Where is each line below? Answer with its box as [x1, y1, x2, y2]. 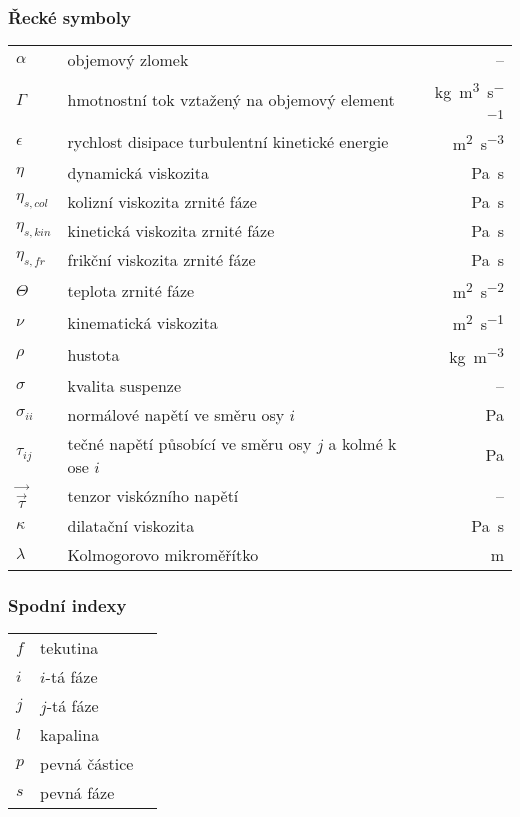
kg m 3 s [434, 77, 494, 104]
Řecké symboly [8, 4, 131, 29]
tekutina [40, 636, 99, 660]
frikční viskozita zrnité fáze [67, 247, 256, 271]
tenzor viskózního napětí [67, 484, 239, 508]
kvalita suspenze [67, 373, 181, 397]
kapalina [40, 723, 100, 747]
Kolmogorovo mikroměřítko [67, 542, 259, 566]
